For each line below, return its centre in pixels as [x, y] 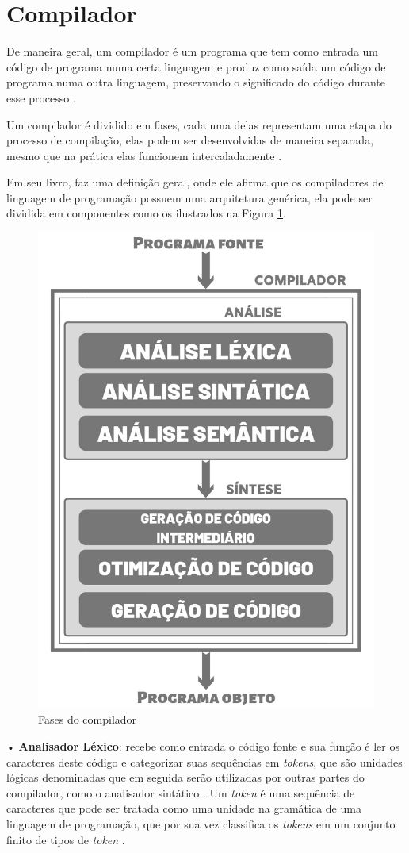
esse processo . [41, 97]
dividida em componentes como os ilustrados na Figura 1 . [146, 213]
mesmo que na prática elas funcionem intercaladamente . [144, 155]
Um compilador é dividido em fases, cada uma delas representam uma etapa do [199, 124]
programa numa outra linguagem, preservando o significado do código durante [196, 82]
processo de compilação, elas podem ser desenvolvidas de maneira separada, [190, 140]
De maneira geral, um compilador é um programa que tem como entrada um [192, 51]
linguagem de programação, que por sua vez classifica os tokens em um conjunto [201, 823]
